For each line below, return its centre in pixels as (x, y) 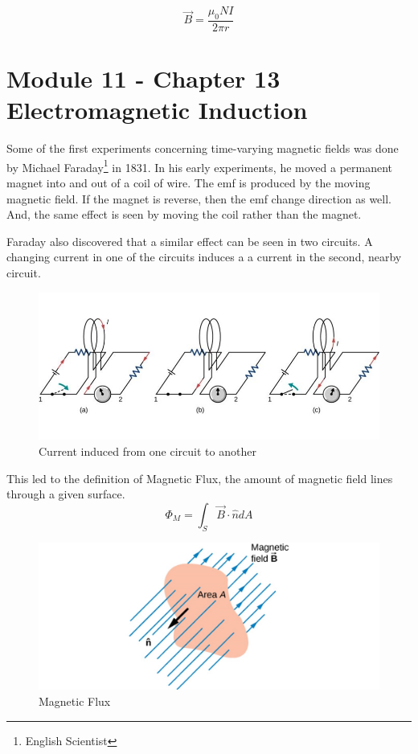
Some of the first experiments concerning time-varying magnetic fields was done (203, 148)
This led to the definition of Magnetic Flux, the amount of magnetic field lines (200, 478)
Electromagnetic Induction (157, 110)
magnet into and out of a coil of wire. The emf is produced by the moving (189, 182)
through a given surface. (66, 494)
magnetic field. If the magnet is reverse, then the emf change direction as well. (199, 198)
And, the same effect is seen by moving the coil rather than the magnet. (184, 214)
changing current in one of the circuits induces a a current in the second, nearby (204, 257)
